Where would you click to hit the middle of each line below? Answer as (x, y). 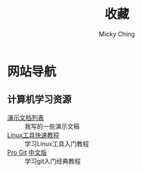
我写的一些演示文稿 (52, 126)
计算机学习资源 (39, 99)
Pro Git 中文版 (27, 152)
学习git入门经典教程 (53, 161)
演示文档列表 (25, 117)
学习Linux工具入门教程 (57, 143)
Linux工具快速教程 (33, 135)
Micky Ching (117, 34)
